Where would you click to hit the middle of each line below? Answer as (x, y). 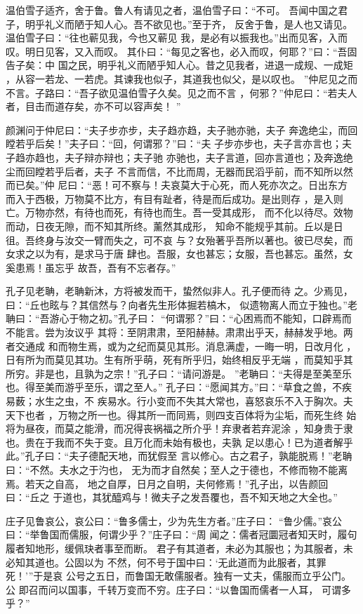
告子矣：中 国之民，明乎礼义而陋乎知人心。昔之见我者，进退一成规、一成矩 (179, 65)
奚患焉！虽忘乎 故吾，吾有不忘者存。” (91, 267)
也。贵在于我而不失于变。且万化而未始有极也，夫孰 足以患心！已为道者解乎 (179, 442)
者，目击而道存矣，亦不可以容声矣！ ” (93, 106)
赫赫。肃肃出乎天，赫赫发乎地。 (269, 332)
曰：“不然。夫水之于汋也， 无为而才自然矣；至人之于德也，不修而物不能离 (177, 469)
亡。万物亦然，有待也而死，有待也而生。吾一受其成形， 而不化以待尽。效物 (179, 212)
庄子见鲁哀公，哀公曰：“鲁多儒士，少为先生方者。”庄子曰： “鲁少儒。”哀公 (174, 520)
